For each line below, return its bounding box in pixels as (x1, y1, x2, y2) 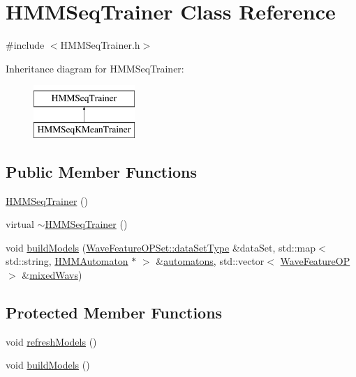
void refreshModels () (6, 334, 97, 348)
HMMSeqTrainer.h (60, 38, 140, 52)
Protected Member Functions (6, 302, 223, 323)
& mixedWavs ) (22, 268, 82, 282)
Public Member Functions (6, 160, 197, 182)
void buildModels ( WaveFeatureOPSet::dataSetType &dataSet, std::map (6, 240, 316, 254)
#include (6, 38, 45, 52)
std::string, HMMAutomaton (6, 254, 128, 268)
